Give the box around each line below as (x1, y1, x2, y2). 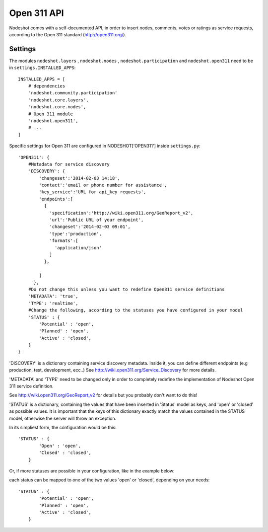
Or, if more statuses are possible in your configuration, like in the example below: (9, 467, 175, 474)
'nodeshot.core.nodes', (28, 104, 86, 110)
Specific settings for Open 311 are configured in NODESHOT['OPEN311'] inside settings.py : (9, 143, 201, 149)
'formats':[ (49, 238, 78, 243)
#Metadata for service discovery (28, 161, 110, 167)
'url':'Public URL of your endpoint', (49, 217, 144, 223)
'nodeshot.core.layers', (28, 97, 89, 103)
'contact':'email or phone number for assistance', (39, 182, 167, 188)
